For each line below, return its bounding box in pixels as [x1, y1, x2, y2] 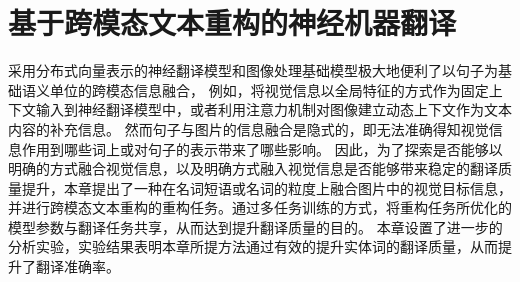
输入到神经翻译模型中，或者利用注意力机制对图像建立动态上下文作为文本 [35, 99, 512, 120]
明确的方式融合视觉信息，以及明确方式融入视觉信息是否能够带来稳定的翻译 [8, 158, 498, 179]
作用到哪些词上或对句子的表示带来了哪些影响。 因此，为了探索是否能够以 [21, 138, 503, 159]
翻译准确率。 [35, 256, 120, 277]
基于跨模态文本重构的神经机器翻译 [8, 2, 457, 43]
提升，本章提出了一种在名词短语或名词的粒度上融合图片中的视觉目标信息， [21, 177, 512, 198]
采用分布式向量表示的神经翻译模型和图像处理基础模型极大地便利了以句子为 [8, 60, 498, 81]
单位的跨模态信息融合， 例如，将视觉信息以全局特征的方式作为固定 [49, 79, 489, 100]
